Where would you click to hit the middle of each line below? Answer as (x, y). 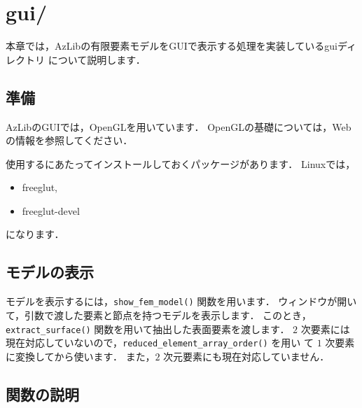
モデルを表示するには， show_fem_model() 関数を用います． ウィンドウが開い (181, 301)
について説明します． (97, 59)
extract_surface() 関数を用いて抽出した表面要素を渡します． (148, 329)
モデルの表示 (50, 272)
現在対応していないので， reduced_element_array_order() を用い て (160, 343)
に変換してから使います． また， (81, 356)
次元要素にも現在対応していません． (246, 356)
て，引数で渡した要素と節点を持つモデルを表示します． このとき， (159, 315)
